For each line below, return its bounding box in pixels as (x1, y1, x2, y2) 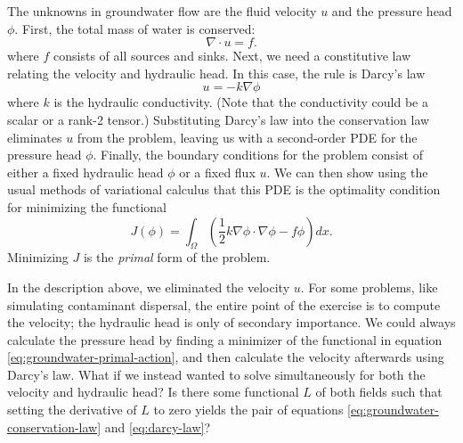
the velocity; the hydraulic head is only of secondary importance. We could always (7, 313, 456, 332)
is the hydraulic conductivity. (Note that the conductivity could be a (53, 93, 428, 111)
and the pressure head (331, 2, 452, 20)
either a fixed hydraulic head (7, 162, 164, 181)
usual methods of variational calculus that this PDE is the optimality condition (7, 180, 441, 199)
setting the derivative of (7, 400, 137, 419)
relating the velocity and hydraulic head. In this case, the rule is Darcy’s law (7, 63, 426, 82)
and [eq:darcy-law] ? (104, 417, 211, 436)
